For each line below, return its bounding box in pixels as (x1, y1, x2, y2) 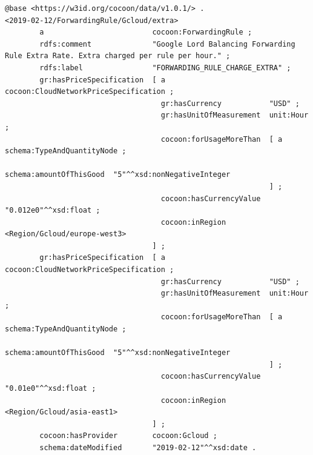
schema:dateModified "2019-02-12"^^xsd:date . (39, 443, 257, 452)
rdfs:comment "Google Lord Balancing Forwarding (39, 39, 295, 48)
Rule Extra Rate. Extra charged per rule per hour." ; (5, 51, 231, 61)
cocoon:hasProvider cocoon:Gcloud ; (39, 431, 217, 440)
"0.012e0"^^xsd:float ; (5, 206, 100, 215)
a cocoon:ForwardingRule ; (39, 28, 252, 37)
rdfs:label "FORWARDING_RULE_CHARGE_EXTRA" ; (39, 63, 291, 72)
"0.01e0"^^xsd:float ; (5, 384, 96, 393)
